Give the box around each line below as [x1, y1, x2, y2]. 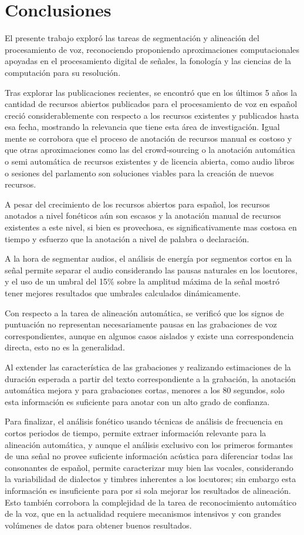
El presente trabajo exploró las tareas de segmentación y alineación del [5, 32, 259, 44]
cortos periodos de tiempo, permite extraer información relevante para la [5, 426, 266, 439]
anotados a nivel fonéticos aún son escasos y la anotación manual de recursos [5, 209, 281, 222]
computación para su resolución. [5, 66, 121, 78]
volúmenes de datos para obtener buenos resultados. [5, 519, 192, 531]
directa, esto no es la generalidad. [5, 341, 125, 353]
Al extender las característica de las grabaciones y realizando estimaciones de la [5, 360, 291, 373]
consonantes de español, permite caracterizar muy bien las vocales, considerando [5, 461, 293, 473]
